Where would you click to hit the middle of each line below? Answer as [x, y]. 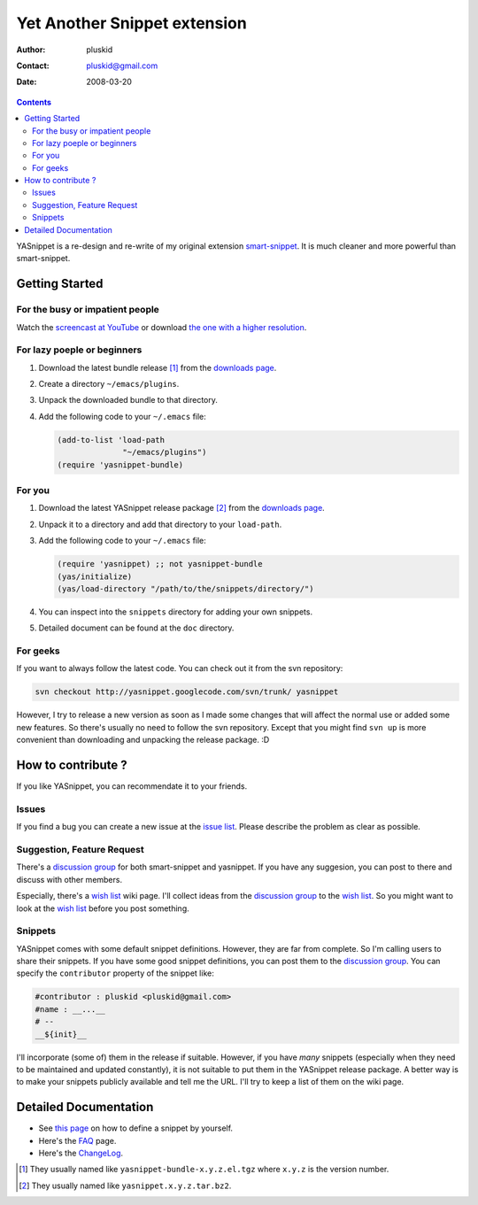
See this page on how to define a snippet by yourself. [136, 1128]
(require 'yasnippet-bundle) [120, 464]
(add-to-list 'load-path [111, 440]
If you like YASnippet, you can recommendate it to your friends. [132, 786]
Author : [31, 50]
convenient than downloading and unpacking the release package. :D [143, 740]
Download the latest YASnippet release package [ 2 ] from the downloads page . [181, 508]
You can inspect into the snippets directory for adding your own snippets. [176, 612]
